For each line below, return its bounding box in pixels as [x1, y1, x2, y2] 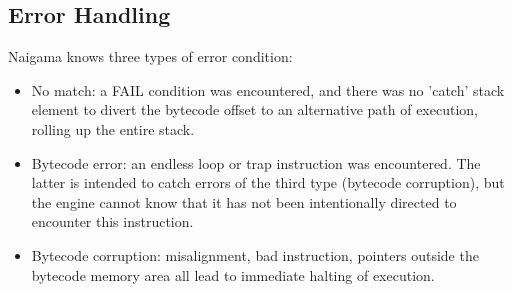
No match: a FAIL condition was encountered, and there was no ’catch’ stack [31, 79, 505, 100]
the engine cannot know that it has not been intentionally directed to [31, 191, 457, 212]
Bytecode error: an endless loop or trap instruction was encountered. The [31, 152, 481, 173]
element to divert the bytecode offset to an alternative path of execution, [31, 99, 478, 120]
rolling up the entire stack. [31, 118, 195, 139]
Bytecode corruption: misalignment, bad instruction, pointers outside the [31, 244, 479, 265]
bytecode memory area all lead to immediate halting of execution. [31, 264, 435, 285]
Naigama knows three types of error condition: [8, 46, 293, 67]
